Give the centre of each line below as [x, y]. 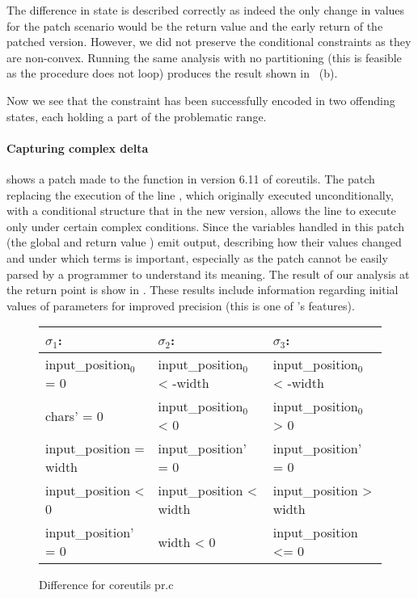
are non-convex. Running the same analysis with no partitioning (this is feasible [204, 57]
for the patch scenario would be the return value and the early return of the [195, 25]
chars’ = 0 [74, 415]
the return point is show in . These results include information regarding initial [203, 290]
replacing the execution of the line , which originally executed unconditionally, [200, 194]
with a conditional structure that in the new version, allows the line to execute [201, 211]
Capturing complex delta [78, 147]
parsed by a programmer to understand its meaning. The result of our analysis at [208, 274]
